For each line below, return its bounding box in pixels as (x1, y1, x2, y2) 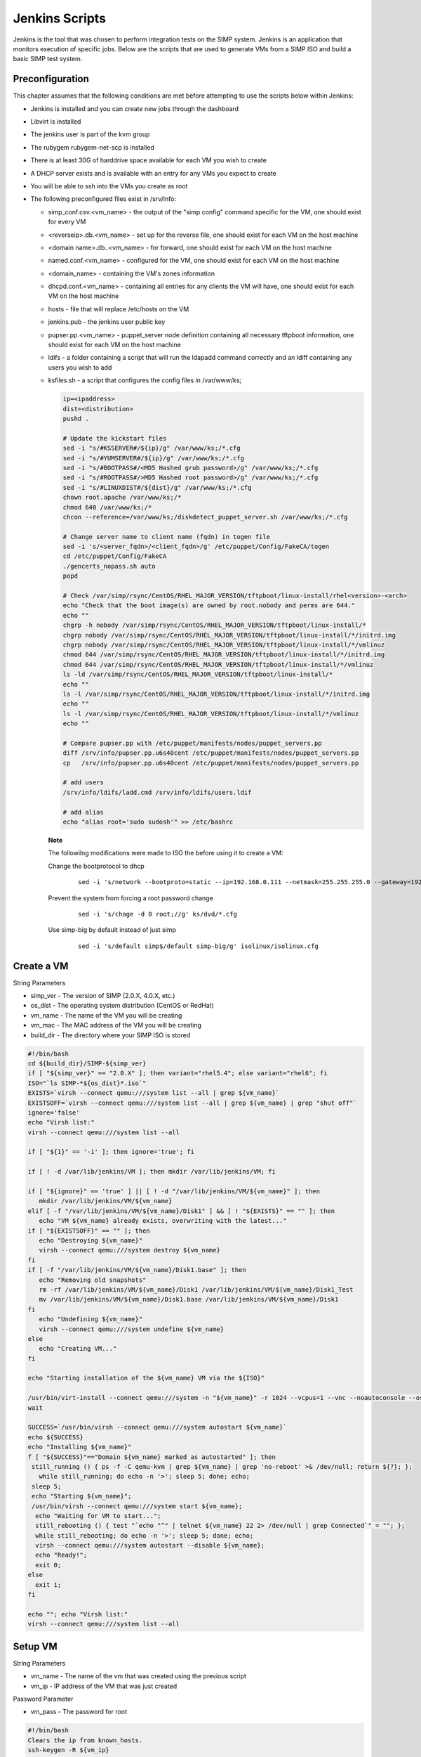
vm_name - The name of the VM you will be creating (30, 1011, 182, 1019)
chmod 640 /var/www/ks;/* (62, 503, 152, 511)
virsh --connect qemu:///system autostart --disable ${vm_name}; (35, 1541, 265, 1550)
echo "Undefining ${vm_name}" (39, 1315, 143, 1323)
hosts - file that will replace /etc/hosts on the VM (48, 304, 189, 313)
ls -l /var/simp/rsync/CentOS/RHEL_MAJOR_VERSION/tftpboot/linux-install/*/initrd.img (62, 689, 370, 698)
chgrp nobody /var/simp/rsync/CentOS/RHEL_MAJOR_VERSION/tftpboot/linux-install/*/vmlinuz (62, 640, 385, 649)
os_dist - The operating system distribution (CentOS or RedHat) (30, 1001, 214, 1010)
